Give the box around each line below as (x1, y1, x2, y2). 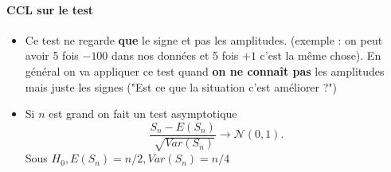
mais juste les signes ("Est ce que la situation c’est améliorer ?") (25, 78, 338, 95)
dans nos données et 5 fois (111, 47, 239, 64)
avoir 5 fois (25, 47, 79, 64)
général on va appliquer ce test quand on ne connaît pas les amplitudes (25, 62, 385, 79)
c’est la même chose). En (260, 47, 381, 64)
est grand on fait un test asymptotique (49, 105, 237, 122)
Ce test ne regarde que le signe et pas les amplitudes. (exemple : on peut (25, 31, 383, 48)
